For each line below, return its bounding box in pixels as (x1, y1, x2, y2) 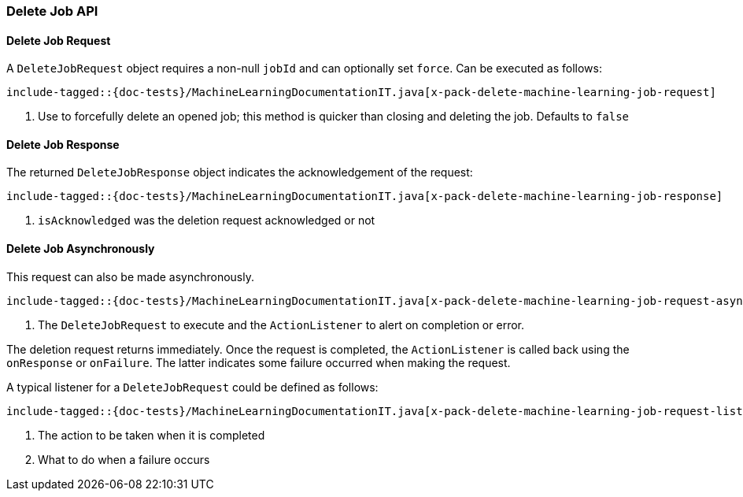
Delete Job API (6, 3, 98, 19)
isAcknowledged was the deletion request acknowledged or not (38, 213, 375, 228)
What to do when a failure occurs (38, 452, 210, 466)
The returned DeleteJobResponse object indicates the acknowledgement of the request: (6, 165, 473, 180)
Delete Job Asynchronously (6, 242, 155, 256)
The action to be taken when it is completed (38, 428, 265, 442)
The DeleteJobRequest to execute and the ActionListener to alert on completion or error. (38, 317, 524, 332)
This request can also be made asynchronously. (6, 269, 254, 284)
